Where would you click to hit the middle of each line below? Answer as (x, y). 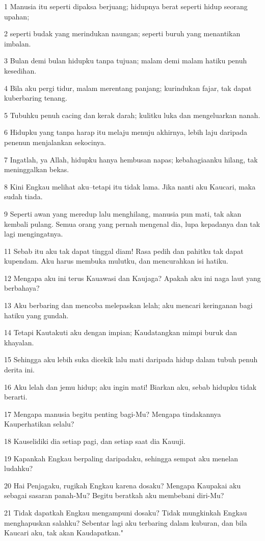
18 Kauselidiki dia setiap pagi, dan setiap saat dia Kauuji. (95, 441)
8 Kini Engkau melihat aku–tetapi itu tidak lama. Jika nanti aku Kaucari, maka (130, 186)
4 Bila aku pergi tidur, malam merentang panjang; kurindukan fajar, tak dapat (128, 88)
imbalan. (18, 43)
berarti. (16, 397)
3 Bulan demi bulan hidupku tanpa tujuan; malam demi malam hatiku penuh (126, 61)
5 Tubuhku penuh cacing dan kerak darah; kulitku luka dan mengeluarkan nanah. (132, 115)
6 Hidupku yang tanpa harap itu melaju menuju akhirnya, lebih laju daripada (126, 132)
